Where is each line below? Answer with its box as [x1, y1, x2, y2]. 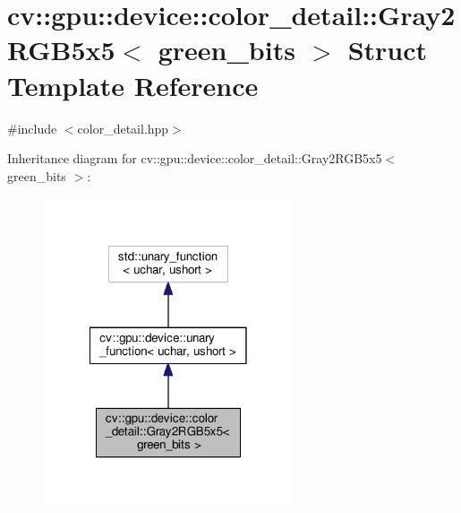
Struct [347, 31, 428, 68]
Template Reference [7, 66, 259, 103]
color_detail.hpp [77, 118, 169, 137]
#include [7, 118, 57, 137]
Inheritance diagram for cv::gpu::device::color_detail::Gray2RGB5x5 [7, 149, 382, 168]
